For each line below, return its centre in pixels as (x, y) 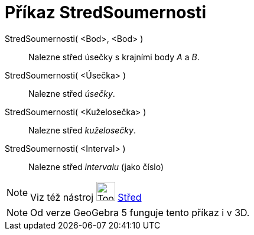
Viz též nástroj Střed (86, 197)
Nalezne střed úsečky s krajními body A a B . (114, 57)
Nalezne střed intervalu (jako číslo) (96, 167)
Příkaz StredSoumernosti (105, 12)
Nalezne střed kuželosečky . (82, 130)
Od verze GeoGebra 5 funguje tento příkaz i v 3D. (140, 212)
